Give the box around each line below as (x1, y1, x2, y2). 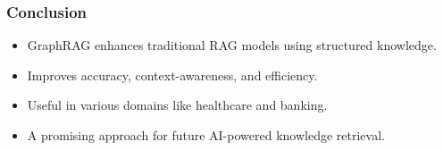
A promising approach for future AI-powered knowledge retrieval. (27, 126, 385, 144)
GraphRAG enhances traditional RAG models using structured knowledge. (27, 36, 437, 54)
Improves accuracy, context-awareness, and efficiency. (27, 65, 318, 84)
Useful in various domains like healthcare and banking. (27, 96, 328, 114)
